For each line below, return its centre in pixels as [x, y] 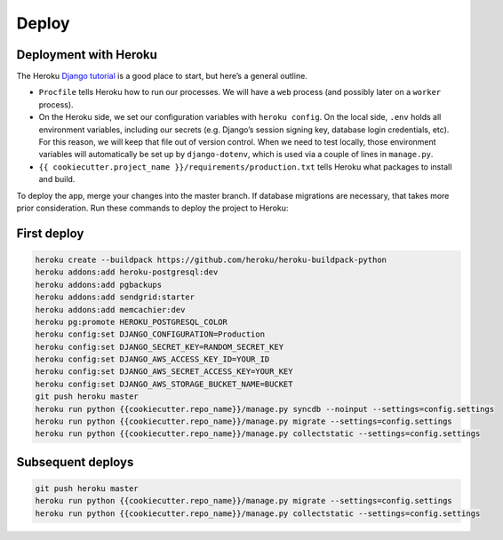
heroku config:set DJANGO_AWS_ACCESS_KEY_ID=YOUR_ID [152, 359]
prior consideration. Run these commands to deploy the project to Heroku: [152, 208]
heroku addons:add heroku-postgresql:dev [127, 272]
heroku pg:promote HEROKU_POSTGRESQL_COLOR [132, 322]
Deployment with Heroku [87, 55]
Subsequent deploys [75, 462]
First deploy [50, 233]
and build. [57, 179]
